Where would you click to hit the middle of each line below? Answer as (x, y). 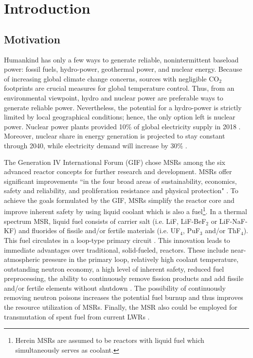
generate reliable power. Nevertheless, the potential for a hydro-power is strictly (123, 107)
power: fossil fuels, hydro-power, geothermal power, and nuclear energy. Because (123, 69)
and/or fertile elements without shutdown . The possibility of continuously (115, 288)
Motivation (32, 39)
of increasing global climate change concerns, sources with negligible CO (112, 78)
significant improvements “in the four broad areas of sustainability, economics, (120, 181)
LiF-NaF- (233, 221)
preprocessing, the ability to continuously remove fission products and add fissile (124, 278)
